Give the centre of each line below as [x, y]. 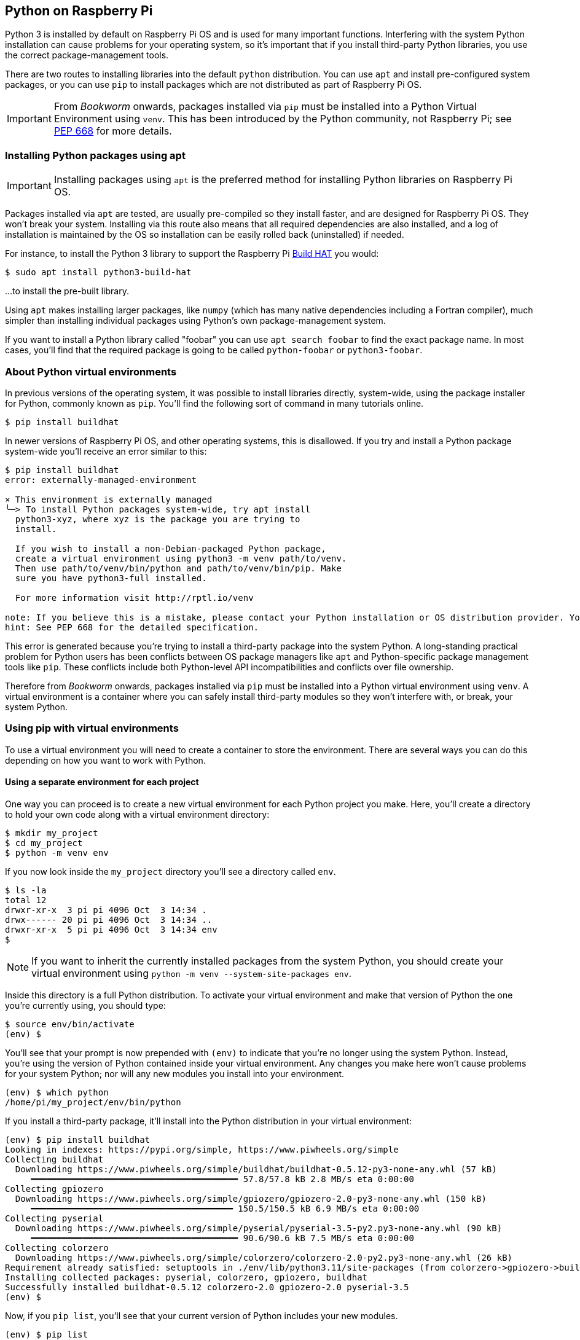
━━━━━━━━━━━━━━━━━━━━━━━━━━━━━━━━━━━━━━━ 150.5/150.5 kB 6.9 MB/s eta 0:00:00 [225, 1208]
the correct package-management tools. [87, 55]
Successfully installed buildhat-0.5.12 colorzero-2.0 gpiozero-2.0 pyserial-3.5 [207, 1287]
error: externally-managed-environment [101, 480]
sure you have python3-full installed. [111, 578]
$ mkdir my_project [52, 833]
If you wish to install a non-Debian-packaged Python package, [170, 548]
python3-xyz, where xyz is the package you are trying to [158, 519]
